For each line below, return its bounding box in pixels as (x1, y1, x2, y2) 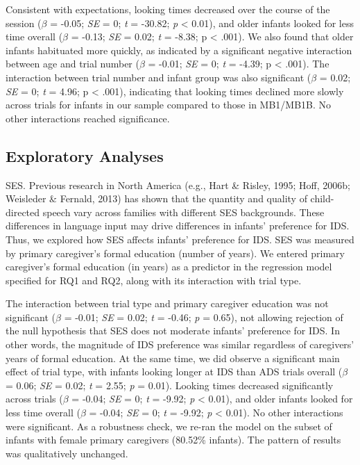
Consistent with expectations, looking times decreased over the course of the (6, 2, 330, 16)
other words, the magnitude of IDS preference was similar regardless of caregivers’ (6, 337, 354, 352)
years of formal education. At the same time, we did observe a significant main (6, 350, 340, 365)
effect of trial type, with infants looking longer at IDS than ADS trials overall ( (6, 364, 343, 379)
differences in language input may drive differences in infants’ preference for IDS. (6, 218, 350, 233)
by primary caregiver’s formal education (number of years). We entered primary (6, 245, 345, 260)
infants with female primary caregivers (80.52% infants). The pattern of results (6, 432, 341, 447)
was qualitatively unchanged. (6, 446, 128, 460)
